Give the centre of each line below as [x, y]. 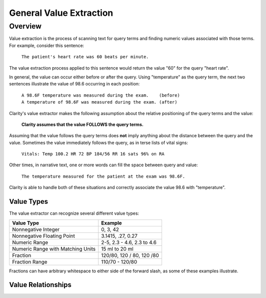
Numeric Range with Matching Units [54, 249]
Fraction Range [30, 261]
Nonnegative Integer [36, 229]
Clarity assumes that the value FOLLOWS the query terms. [83, 124]
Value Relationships [40, 285]
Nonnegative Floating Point [44, 236]
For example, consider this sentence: [47, 45]
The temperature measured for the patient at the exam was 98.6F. [103, 176]
